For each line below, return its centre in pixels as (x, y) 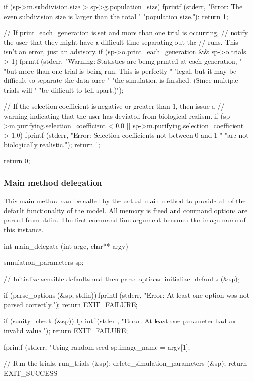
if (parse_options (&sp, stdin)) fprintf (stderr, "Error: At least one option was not (127, 295)
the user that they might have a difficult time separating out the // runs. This (121, 42)
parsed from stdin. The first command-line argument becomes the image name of (125, 220)
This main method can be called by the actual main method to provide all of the (125, 201)
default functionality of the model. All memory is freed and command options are (126, 210)
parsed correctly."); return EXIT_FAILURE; (71, 304)
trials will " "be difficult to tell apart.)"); (64, 90)
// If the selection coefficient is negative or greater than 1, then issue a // (114, 106)
